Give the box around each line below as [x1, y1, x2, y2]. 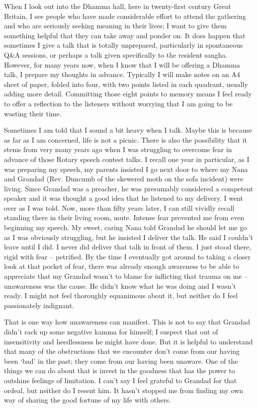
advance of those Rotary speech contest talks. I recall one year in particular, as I [4, 154, 250, 164]
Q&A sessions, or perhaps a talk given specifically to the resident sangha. [4, 49, 228, 60]
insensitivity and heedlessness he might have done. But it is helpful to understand [4, 336, 253, 346]
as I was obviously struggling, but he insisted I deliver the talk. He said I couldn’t [4, 232, 254, 242]
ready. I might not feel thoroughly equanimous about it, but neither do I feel [4, 290, 238, 301]
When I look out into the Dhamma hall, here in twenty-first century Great [4, 1, 231, 11]
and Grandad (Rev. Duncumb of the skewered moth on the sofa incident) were [4, 173, 244, 184]
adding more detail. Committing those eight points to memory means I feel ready [4, 88, 252, 99]
